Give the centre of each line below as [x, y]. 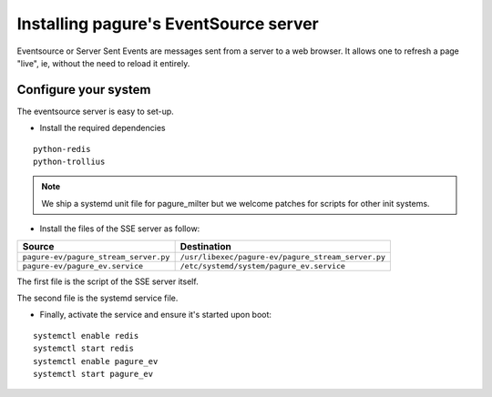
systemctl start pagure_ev [93, 374]
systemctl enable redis [86, 336]
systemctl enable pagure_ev [96, 361]
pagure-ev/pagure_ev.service [83, 265]
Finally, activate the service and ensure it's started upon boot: [156, 315]
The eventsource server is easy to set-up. [96, 111]
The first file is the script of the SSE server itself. [108, 281]
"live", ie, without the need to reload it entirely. [103, 63]
